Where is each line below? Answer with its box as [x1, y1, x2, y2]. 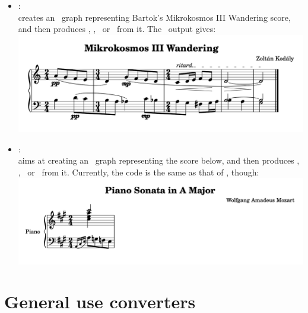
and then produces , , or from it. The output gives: [18, 23, 216, 35]
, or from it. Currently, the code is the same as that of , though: [18, 165, 259, 178]
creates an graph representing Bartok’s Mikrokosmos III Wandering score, [18, 11, 291, 23]
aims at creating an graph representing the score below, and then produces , [18, 154, 300, 167]
